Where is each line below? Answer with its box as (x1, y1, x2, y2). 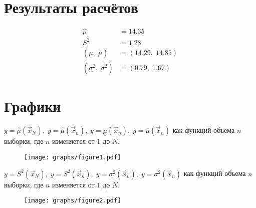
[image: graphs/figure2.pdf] (24, 197, 121, 204)
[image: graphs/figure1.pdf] (24, 153, 121, 161)
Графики (4, 96, 61, 116)
